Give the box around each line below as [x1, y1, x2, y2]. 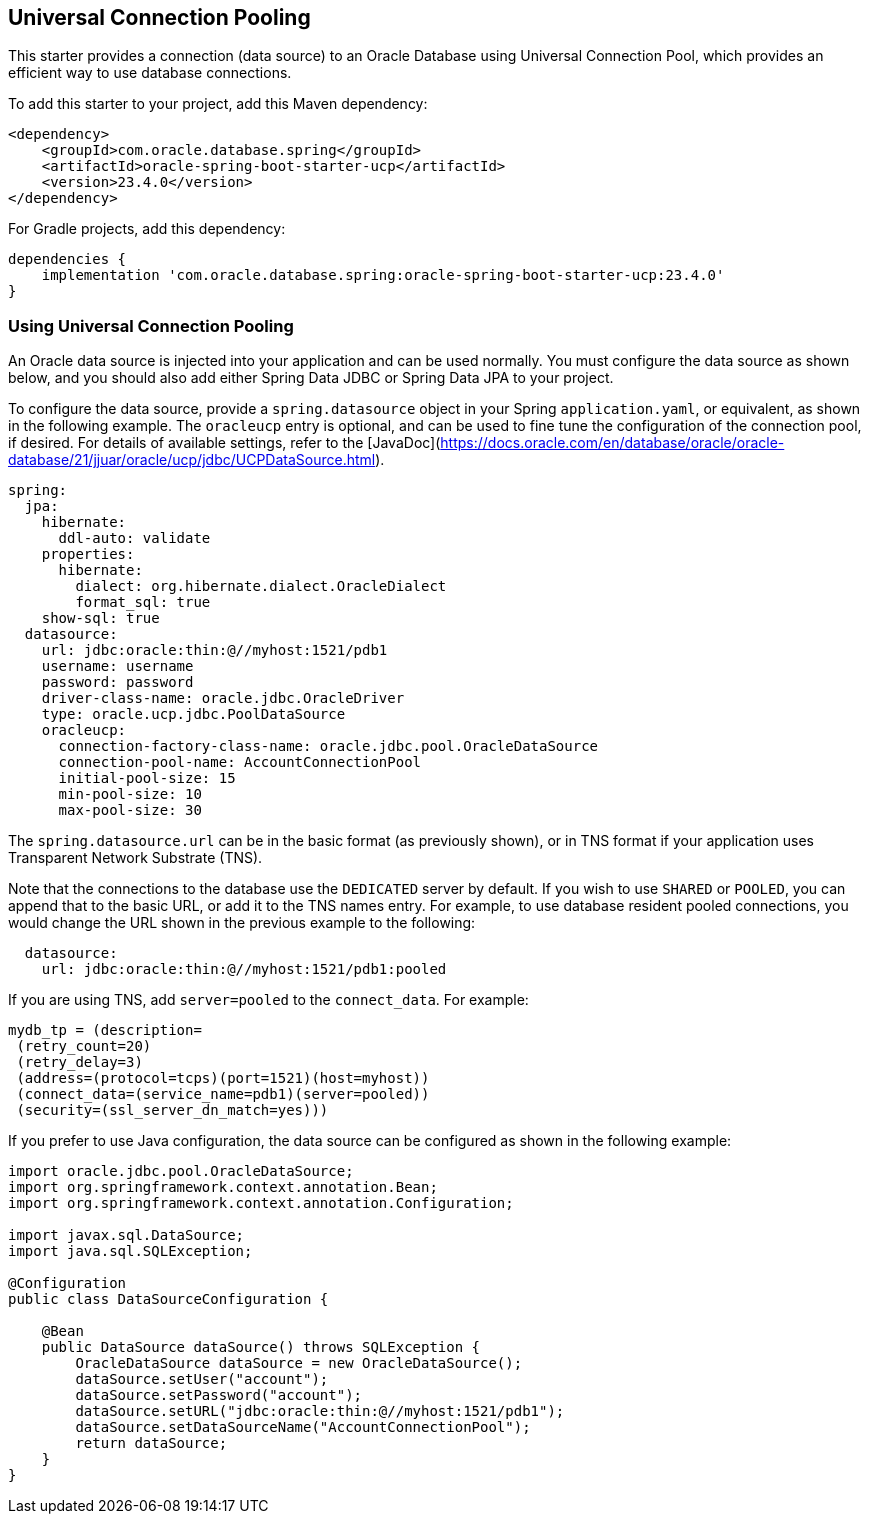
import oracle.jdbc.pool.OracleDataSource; [8, 1163, 354, 1180]
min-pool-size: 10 [58, 786, 202, 803]
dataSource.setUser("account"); [75, 1371, 329, 1388]
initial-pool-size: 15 [58, 770, 236, 787]
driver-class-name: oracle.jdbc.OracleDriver [41, 690, 405, 707]
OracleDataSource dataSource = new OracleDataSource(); [75, 1355, 523, 1372]
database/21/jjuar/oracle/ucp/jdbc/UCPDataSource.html [8, 451, 376, 469]
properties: [41, 546, 135, 563]
